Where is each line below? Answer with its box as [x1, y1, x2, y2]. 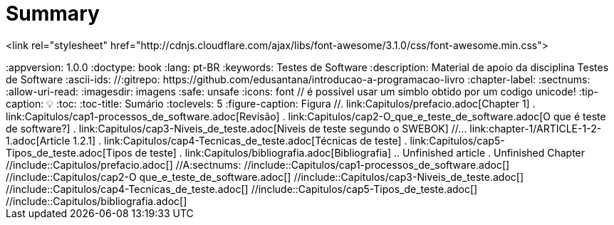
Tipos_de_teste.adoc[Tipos [6, 146, 132, 159]
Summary [6, 1, 100, 26]
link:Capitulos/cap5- [410, 134, 505, 147]
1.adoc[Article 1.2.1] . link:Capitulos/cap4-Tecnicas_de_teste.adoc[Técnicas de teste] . [6, 134, 407, 147]
